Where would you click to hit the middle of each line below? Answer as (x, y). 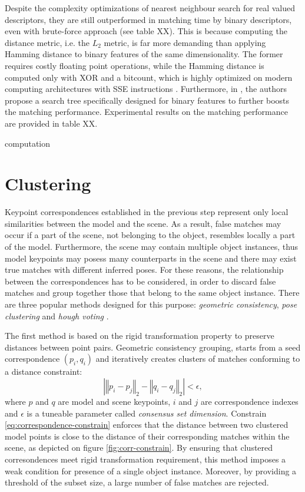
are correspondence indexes (249, 401)
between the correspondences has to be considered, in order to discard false (140, 281)
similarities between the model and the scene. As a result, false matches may (143, 223)
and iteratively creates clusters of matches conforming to (198, 359)
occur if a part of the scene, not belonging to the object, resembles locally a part (150, 235)
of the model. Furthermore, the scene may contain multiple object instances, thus (151, 247)
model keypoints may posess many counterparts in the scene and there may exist (151, 258)
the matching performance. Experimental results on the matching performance (146, 112)
